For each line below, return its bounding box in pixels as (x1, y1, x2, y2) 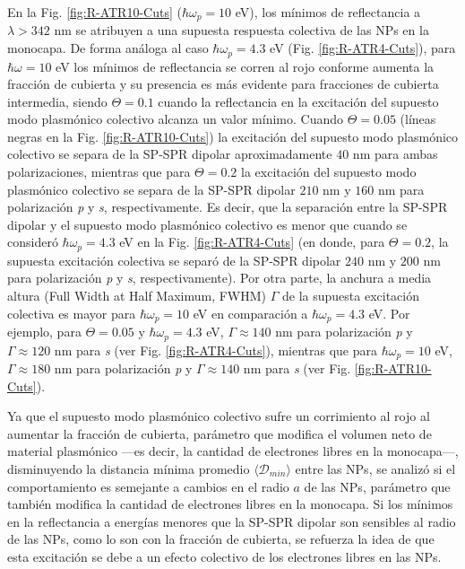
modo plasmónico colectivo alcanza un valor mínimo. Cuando (7, 109, 344, 128)
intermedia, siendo (7, 92, 108, 110)
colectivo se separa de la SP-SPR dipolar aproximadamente (7, 144, 332, 163)
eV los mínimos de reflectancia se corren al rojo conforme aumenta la (56, 57, 435, 75)
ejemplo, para (7, 322, 82, 341)
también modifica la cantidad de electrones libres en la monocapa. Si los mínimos (7, 495, 453, 513)
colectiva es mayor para (7, 303, 136, 322)
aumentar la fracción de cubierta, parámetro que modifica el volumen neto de (7, 424, 432, 442)
